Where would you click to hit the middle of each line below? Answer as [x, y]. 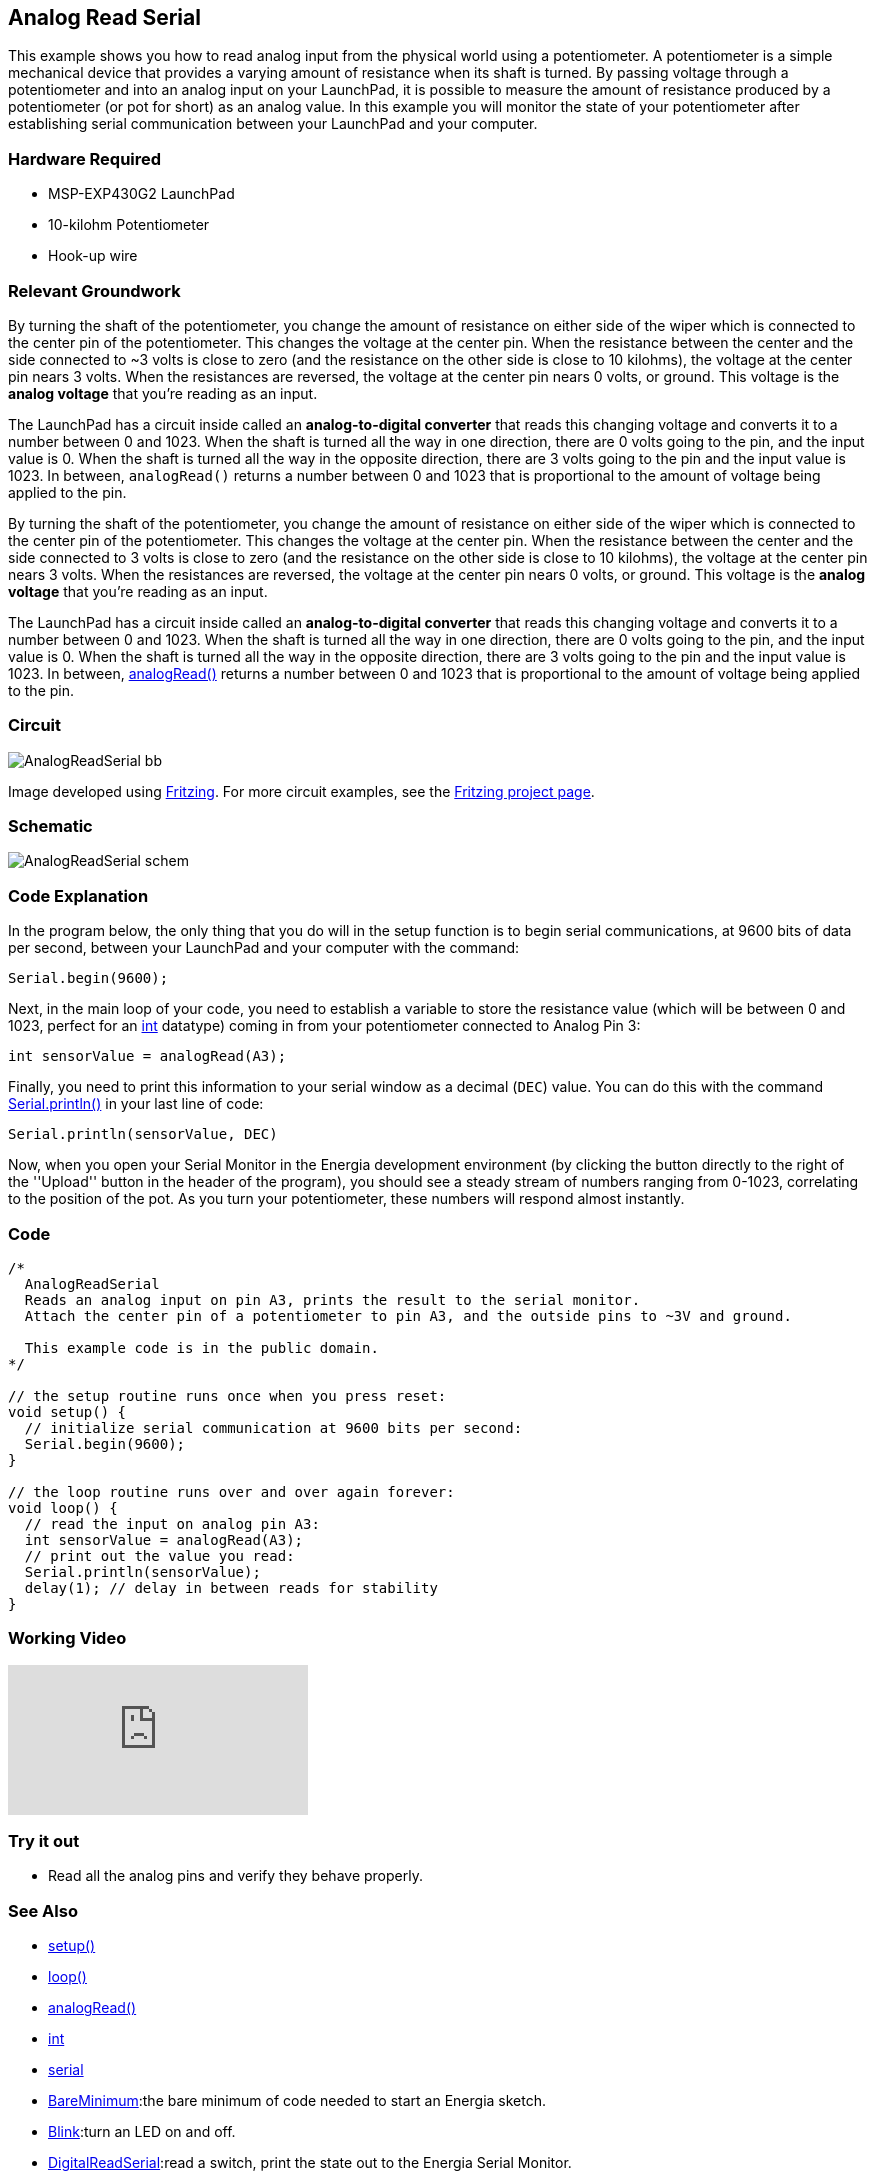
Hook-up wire [93, 256]
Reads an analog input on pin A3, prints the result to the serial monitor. [332, 1299]
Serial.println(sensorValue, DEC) [143, 1134]
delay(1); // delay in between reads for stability [231, 1587]
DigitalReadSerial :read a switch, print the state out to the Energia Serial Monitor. [310, 2163]
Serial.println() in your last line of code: [136, 1104]
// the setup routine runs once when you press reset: [227, 1395]
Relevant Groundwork [94, 290]
